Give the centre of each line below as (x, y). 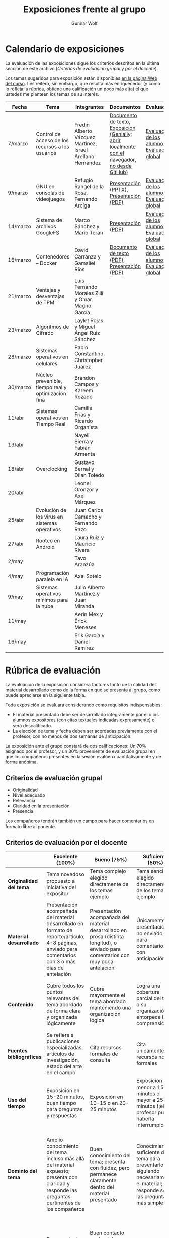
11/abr (16, 418)
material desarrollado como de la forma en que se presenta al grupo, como (83, 690)
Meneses (86, 627)
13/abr (16, 444)
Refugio (84, 180)
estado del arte (64, 1066)
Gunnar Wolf (84, 23)
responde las (62, 1190)
